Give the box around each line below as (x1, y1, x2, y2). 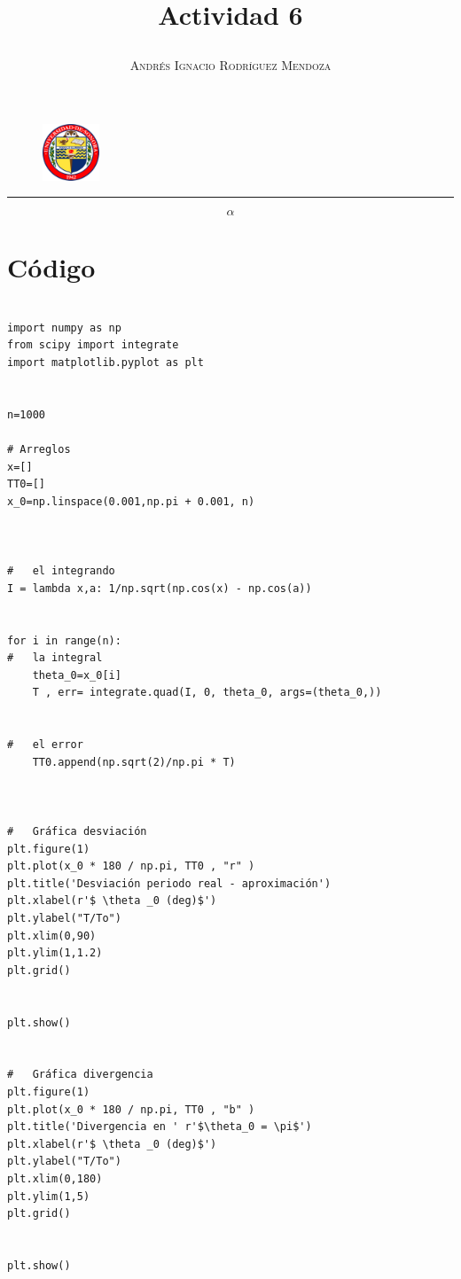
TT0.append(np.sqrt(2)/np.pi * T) (32, 755, 236, 768)
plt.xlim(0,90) (7, 929, 97, 942)
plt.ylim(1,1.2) (7, 947, 103, 960)
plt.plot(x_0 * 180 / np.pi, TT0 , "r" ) (7, 860, 255, 873)
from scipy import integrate (7, 339, 179, 352)
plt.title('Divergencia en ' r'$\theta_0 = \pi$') (7, 1120, 312, 1134)
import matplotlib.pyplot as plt (7, 356, 204, 370)
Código (7, 249, 96, 285)
